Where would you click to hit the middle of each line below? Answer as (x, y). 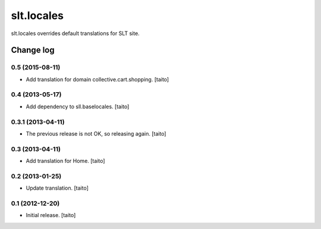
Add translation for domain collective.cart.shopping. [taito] (97, 79)
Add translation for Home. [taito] (65, 161)
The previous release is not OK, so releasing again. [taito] (96, 133)
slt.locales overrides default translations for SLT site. (75, 33)
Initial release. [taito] (51, 215)
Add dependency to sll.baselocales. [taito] (78, 106)
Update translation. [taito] (57, 188)
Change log (33, 50)
